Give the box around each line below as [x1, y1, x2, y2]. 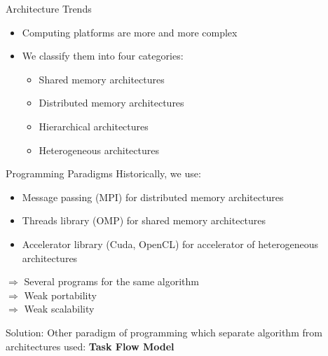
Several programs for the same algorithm [24, 274, 200, 289]
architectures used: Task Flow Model [6, 338, 175, 353]
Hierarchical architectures [39, 118, 149, 133]
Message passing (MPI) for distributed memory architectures [22, 189, 284, 204]
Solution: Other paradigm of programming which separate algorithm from [6, 324, 322, 339]
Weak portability [24, 287, 97, 302]
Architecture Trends [6, 1, 92, 15]
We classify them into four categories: [22, 48, 184, 63]
